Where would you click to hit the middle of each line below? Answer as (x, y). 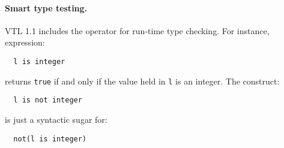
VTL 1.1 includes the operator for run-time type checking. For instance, (137, 30)
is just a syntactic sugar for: (56, 119)
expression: (25, 42)
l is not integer (48, 100)
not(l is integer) (50, 139)
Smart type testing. (46, 7)
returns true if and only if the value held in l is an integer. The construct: (142, 81)
